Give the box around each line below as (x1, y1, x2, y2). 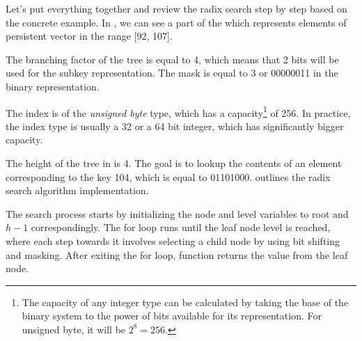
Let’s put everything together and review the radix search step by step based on (6, 1, 347, 15)
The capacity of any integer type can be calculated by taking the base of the (22, 294, 349, 309)
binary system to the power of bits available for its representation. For (22, 308, 322, 323)
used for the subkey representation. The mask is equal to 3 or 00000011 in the (6, 65, 338, 80)
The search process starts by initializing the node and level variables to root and (6, 206, 349, 221)
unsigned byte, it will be (22, 322, 126, 336)
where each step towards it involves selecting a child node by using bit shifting (6, 233, 340, 248)
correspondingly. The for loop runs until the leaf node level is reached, (31, 220, 331, 235)
